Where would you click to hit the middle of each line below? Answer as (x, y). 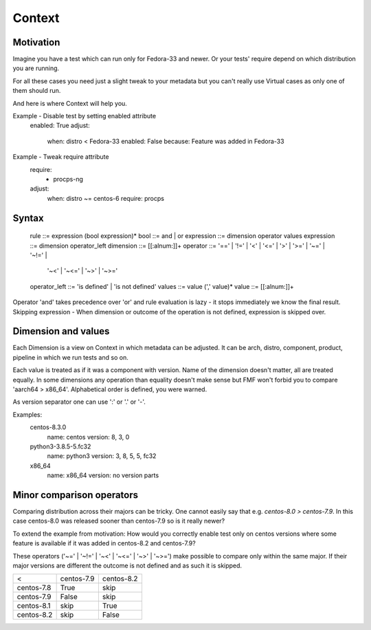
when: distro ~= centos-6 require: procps (106, 198)
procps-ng (68, 179)
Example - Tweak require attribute (61, 157)
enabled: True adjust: (60, 126)
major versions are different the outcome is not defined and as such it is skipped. (127, 565)
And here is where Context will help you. (70, 103)
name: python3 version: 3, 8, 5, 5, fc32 (102, 456)
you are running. (36, 68)
